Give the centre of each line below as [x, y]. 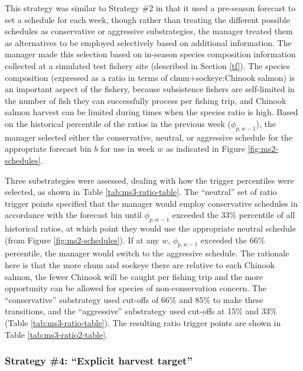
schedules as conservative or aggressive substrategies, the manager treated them [149, 31]
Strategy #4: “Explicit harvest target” [99, 361]
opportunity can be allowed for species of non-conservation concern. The [136, 288]
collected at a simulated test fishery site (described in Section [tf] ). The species [147, 65]
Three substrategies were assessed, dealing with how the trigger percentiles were [149, 180]
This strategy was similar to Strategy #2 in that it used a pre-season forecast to [150, 8]
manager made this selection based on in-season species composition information [150, 54]
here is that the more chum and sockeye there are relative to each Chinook [140, 265]
